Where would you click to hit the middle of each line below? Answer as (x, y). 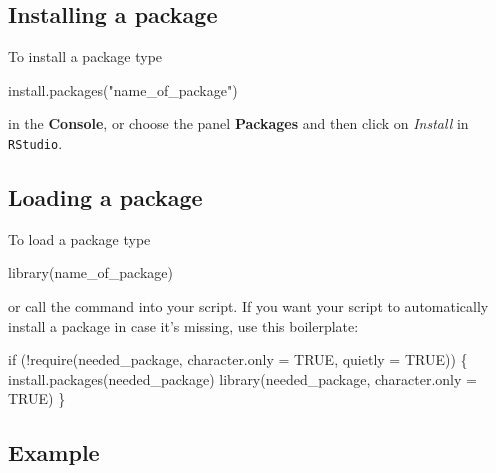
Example (54, 452)
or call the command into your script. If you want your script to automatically (248, 306)
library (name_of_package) (90, 272)
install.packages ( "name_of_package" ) (123, 89)
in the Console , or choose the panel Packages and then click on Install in (238, 123)
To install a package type (85, 56)
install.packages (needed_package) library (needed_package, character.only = (242, 378)
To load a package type (79, 238)
